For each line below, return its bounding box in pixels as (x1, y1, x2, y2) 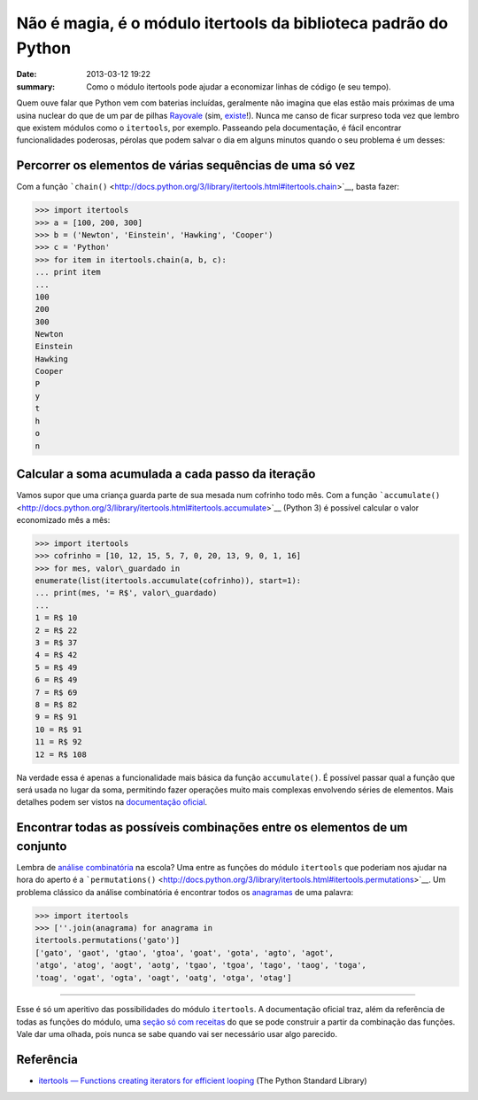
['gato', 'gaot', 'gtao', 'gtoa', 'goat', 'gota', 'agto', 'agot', (35, 948, 335, 957)
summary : (16, 81, 56, 92)
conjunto (16, 839, 67, 854)
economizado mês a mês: (16, 514, 111, 525)
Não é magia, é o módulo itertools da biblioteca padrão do (16, 13, 449, 33)
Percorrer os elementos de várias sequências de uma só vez (16, 158, 356, 173)
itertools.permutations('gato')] (35, 935, 181, 946)
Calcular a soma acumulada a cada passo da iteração (16, 466, 316, 482)
